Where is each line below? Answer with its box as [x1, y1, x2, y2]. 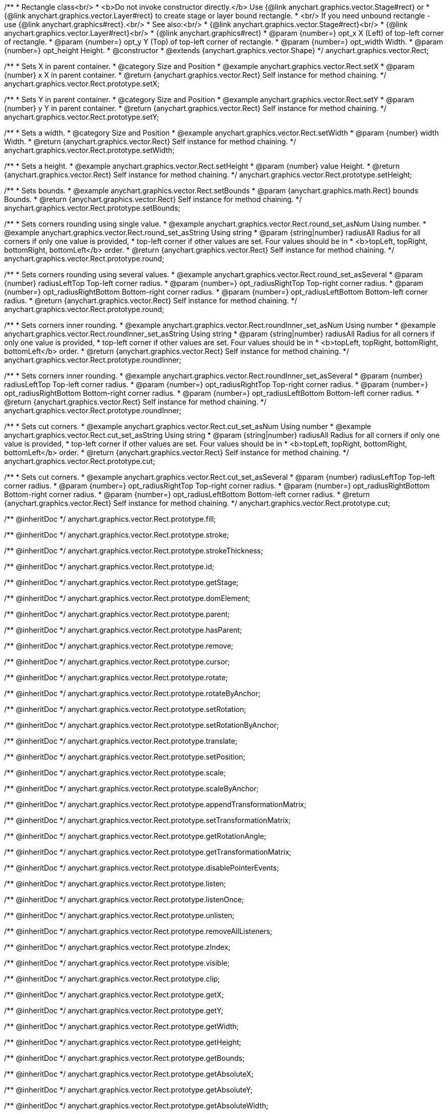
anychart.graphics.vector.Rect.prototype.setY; [4, 113, 159, 121]
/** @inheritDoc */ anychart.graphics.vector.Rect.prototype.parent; [4, 610, 230, 618]
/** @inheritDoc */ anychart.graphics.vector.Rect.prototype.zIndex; [4, 943, 231, 951]
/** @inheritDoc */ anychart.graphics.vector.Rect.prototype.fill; [4, 515, 216, 523]
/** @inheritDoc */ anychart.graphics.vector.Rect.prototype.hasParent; [4, 626, 242, 634]
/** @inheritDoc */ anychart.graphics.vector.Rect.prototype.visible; [4, 959, 230, 967]
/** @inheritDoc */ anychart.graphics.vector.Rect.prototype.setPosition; [4, 752, 245, 761]
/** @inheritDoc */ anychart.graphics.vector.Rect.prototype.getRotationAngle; [4, 832, 266, 840]
